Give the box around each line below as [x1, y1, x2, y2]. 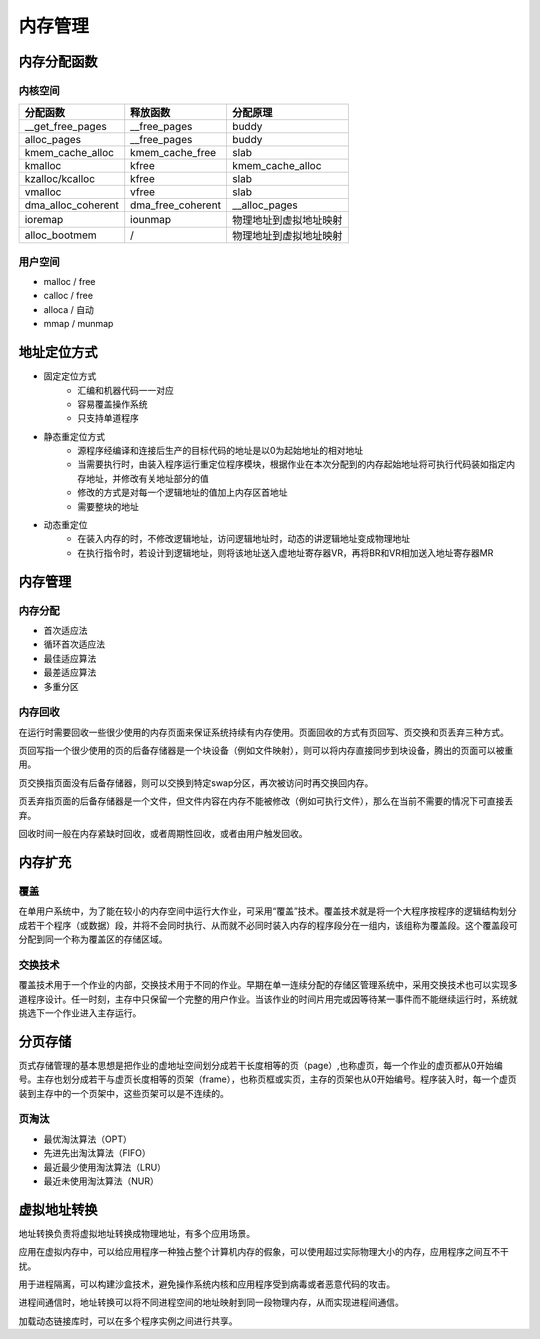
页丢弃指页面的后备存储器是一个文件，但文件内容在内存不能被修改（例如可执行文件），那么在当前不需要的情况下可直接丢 [18, 795, 514, 807]
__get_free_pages [24, 120, 107, 134]
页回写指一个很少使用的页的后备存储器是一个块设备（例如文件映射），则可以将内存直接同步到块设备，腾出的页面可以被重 [18, 745, 514, 757]
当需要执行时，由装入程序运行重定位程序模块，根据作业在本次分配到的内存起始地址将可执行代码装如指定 [77, 458, 507, 470]
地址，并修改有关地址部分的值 [85, 472, 209, 484]
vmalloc [24, 185, 62, 199]
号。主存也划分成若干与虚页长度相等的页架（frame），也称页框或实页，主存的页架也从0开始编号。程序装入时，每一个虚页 [18, 1073, 517, 1085]
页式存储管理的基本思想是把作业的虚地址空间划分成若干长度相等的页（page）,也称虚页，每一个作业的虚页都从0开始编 [18, 1059, 504, 1071]
